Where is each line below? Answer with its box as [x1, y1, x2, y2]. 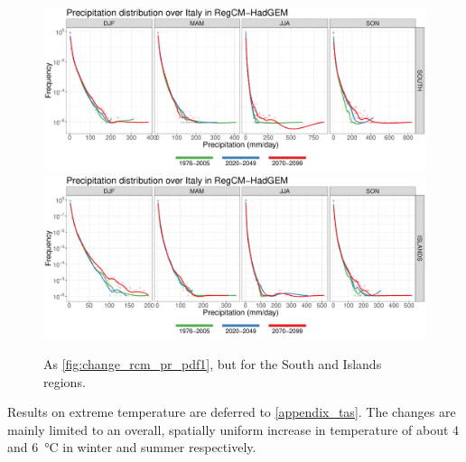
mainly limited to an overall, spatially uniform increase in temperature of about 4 [7, 420, 460, 439]
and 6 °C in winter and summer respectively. [7, 438, 256, 457]
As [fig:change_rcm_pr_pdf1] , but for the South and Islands [43, 354, 382, 373]
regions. [43, 372, 86, 391]
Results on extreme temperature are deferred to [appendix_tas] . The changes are [7, 402, 456, 421]
